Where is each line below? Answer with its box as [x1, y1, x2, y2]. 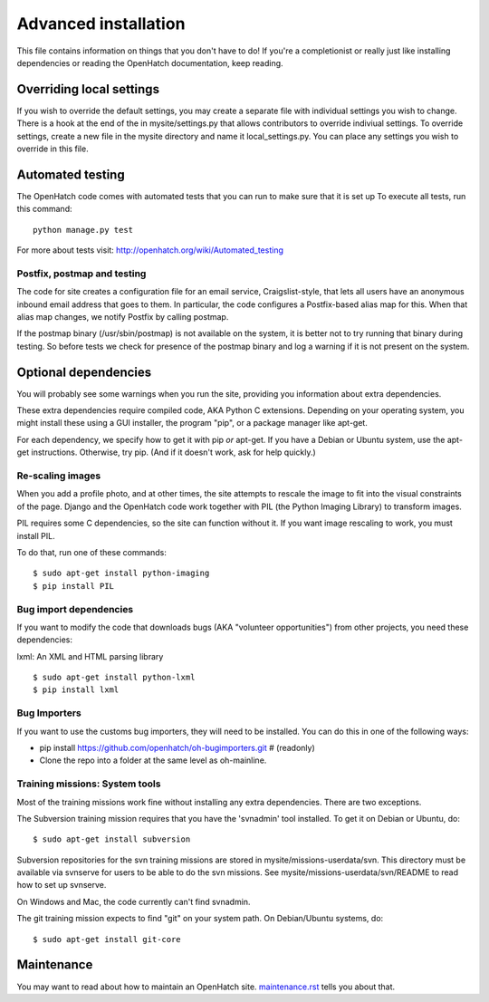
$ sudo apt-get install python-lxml [33, 672, 196, 683]
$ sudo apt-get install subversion [33, 834, 191, 844]
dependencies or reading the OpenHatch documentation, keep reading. [16, 57, 284, 68]
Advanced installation [16, 14, 186, 34]
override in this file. [16, 143, 90, 154]
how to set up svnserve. [16, 880, 107, 891]
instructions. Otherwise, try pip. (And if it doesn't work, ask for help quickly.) [31, 447, 316, 458]
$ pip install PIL [33, 581, 115, 591]
